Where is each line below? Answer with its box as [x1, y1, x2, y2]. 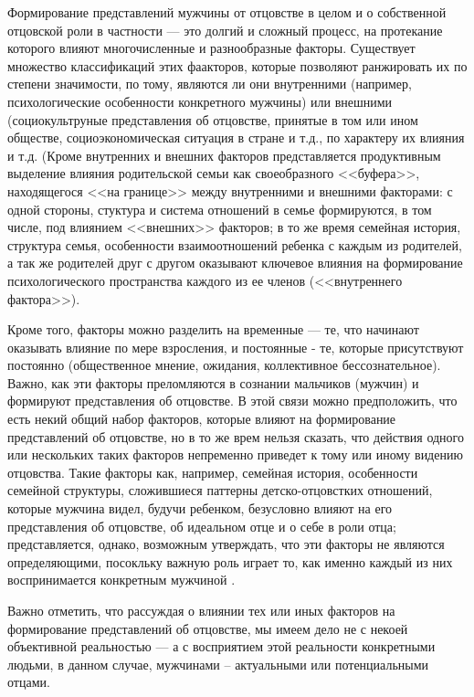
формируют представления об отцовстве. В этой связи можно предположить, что [7, 391, 458, 410]
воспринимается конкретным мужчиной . [7, 570, 236, 589]
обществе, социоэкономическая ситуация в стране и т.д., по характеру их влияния [7, 128, 465, 147]
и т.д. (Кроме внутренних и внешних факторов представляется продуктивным [7, 145, 441, 164]
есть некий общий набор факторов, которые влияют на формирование [7, 409, 396, 428]
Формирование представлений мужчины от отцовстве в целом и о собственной [7, 3, 447, 21]
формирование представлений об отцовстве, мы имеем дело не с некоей [7, 618, 408, 638]
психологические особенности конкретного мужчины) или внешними [7, 91, 393, 111]
